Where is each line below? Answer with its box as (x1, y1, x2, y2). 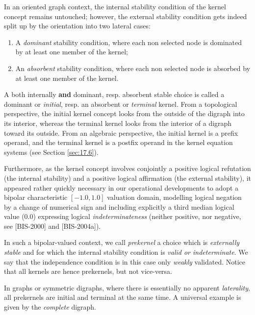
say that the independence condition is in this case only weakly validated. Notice (4, 256, 245, 267)
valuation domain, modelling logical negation (107, 192, 242, 202)
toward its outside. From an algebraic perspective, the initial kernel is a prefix (4, 127, 238, 138)
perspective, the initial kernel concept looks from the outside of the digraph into (4, 108, 245, 119)
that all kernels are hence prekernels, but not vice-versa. (4, 266, 173, 276)
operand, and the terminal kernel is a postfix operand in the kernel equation (4, 137, 233, 147)
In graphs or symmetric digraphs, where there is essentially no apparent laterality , (4, 282, 250, 292)
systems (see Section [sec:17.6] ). (4, 146, 99, 157)
